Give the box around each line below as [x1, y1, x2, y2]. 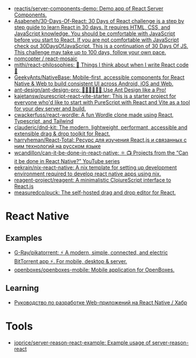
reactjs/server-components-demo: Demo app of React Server [13, 5, 164, 12]
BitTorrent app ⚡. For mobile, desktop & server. [13, 258, 127, 264]
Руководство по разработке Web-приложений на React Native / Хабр [13, 299, 187, 306]
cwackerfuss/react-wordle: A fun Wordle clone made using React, [13, 111, 174, 118]
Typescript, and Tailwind [13, 118, 74, 124]
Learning [5, 283, 39, 293]
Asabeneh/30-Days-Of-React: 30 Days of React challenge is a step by [13, 18, 184, 24]
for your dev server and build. [13, 105, 86, 112]
